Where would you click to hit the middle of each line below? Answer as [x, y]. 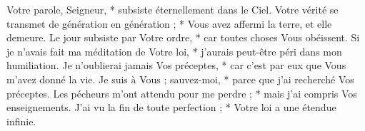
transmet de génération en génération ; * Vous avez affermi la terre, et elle [169, 23]
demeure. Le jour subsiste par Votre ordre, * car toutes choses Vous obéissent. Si [183, 37]
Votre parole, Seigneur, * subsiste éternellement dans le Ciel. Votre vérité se [172, 9]
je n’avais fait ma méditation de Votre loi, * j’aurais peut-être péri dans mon [174, 51]
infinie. [21, 121]
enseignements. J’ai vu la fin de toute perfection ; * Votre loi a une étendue [171, 107]
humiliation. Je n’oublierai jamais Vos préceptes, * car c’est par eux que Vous [176, 65]
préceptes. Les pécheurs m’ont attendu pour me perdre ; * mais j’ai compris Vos [182, 93]
